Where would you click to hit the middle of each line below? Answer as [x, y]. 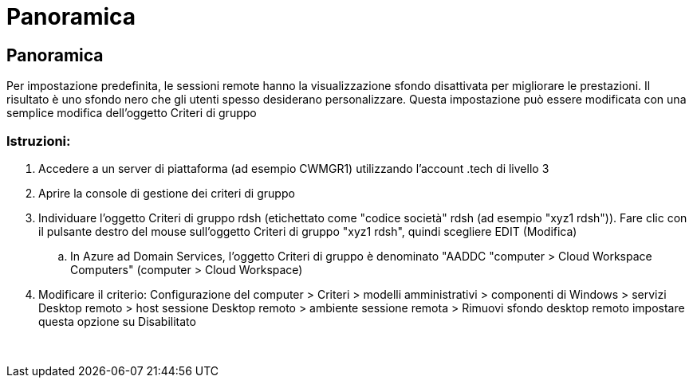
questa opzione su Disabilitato [117, 321]
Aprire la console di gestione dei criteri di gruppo [167, 193]
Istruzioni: [39, 141]
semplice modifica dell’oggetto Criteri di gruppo [132, 113]
